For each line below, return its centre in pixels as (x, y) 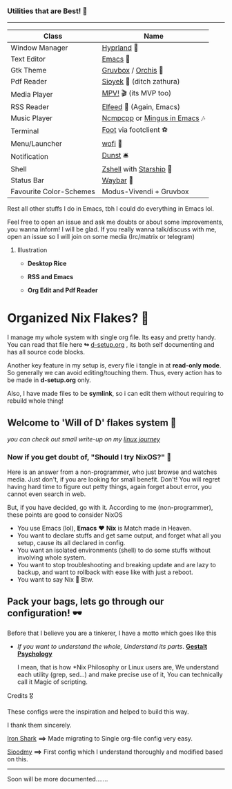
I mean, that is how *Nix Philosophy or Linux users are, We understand (118, 667)
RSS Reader (30, 107)
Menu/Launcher (36, 144)
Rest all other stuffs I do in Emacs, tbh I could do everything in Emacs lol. (110, 209)
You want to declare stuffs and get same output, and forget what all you (119, 535)
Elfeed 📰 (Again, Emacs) (141, 107)
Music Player (32, 118)
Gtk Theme (29, 70)
